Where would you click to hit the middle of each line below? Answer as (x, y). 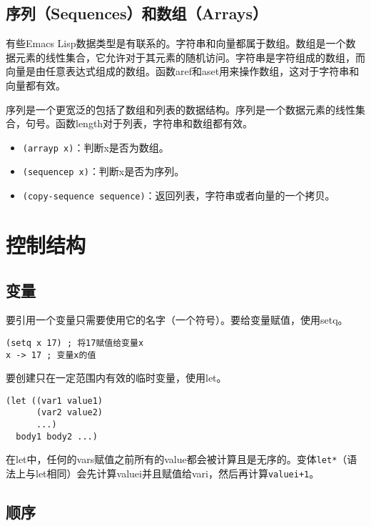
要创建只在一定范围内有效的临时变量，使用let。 (116, 378)
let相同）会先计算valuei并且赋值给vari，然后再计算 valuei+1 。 (177, 473)
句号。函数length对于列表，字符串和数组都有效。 (139, 123)
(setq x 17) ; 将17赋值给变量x (75, 343)
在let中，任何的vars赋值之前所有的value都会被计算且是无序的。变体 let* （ (177, 459)
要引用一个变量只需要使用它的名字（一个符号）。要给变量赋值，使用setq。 (177, 320)
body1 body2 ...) (57, 436)
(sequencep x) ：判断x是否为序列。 (103, 171)
